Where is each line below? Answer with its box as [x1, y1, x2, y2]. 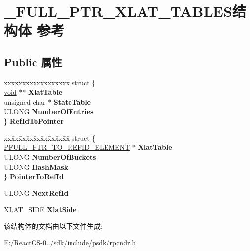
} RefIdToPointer [4, 116, 64, 126]
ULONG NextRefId [4, 187, 69, 198]
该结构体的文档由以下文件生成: [4, 220, 103, 231]
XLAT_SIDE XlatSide [4, 204, 77, 215]
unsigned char [4, 96, 46, 107]
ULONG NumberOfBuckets [4, 151, 96, 162]
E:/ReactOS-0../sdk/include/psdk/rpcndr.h [4, 237, 136, 248]
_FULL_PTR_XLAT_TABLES [4, 1, 232, 21]
